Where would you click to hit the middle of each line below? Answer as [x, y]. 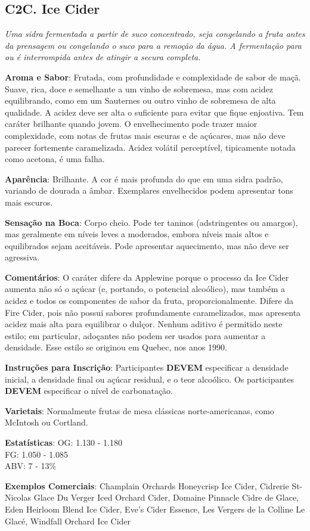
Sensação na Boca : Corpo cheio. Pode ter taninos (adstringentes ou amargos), [151, 222]
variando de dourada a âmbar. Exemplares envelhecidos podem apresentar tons [149, 190]
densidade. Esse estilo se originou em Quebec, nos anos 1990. [116, 347]
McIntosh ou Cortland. [46, 422]
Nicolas [18, 497]
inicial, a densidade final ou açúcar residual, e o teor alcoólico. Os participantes [150, 379]
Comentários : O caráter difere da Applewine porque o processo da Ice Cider [147, 277]
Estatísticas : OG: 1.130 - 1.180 [63, 442]
